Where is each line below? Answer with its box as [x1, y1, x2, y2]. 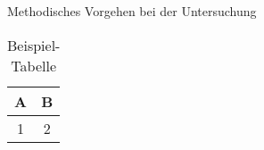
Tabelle [11, 54, 57, 76]
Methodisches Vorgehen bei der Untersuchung [7, 2, 257, 20]
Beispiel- [7, 34, 61, 55]
